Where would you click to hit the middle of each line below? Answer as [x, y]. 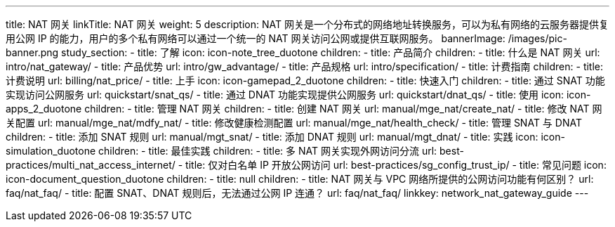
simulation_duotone [51, 151]
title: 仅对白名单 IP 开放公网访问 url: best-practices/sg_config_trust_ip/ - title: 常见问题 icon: [396, 165]
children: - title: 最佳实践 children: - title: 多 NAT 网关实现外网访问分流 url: [268, 151]
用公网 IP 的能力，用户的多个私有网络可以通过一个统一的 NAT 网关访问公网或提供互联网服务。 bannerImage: [256, 38]
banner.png [32, 52]
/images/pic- [537, 38]
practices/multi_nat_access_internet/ [91, 165]
